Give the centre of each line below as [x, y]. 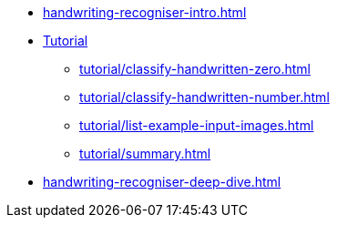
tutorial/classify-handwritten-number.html [204, 97]
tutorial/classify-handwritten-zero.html [195, 69]
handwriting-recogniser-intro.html [145, 12]
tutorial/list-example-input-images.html [197, 125]
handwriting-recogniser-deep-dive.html [162, 182]
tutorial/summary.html [145, 153]
